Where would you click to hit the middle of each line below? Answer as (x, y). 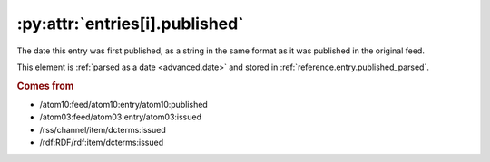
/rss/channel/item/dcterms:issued (103, 129)
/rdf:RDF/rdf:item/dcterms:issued (101, 143)
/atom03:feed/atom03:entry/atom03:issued (120, 117)
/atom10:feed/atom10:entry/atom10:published (123, 104)
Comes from (45, 86)
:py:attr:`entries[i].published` (130, 24)
